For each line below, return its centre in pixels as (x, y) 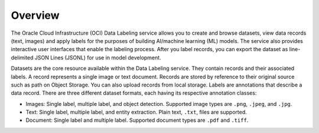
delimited (22, 57)
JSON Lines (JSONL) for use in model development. (98, 57)
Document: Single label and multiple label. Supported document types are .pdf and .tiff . (137, 120)
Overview (35, 15)
